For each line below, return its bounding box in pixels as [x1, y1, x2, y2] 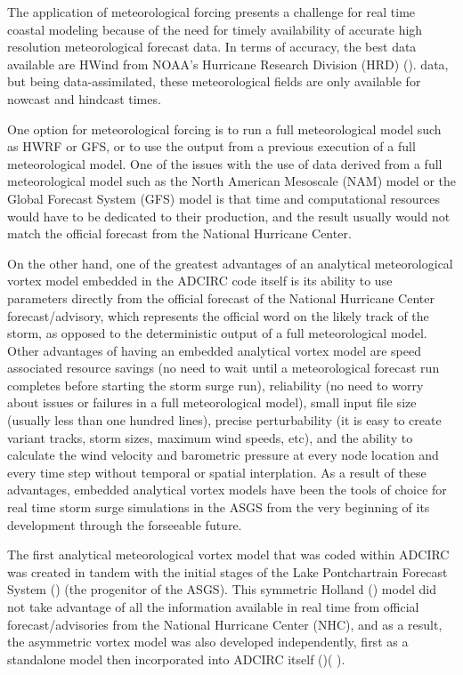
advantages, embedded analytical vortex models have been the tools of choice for [7, 480, 447, 499]
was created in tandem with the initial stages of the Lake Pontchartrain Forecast [7, 562, 448, 581]
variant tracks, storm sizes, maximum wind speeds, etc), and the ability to [7, 428, 413, 446]
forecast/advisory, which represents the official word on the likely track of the [7, 306, 429, 325]
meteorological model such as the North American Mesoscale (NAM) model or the [7, 172, 457, 190]
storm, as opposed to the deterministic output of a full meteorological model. [7, 324, 427, 342]
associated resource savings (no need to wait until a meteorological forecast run [7, 358, 440, 377]
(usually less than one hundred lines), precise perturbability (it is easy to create [7, 411, 442, 430]
